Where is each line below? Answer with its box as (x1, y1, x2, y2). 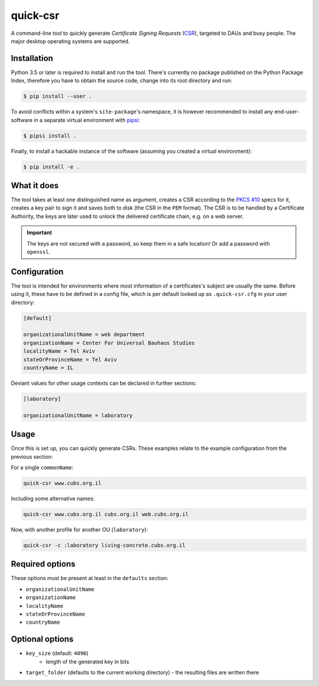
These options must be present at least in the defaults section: (11, 575, 168, 582)
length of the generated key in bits (45, 658, 129, 665)
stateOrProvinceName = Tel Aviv (23, 356, 118, 363)
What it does (11, 181, 59, 191)
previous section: (11, 453, 53, 460)
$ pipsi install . (23, 132, 77, 139)
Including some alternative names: (11, 495, 95, 503)
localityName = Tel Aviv (23, 348, 96, 355)
